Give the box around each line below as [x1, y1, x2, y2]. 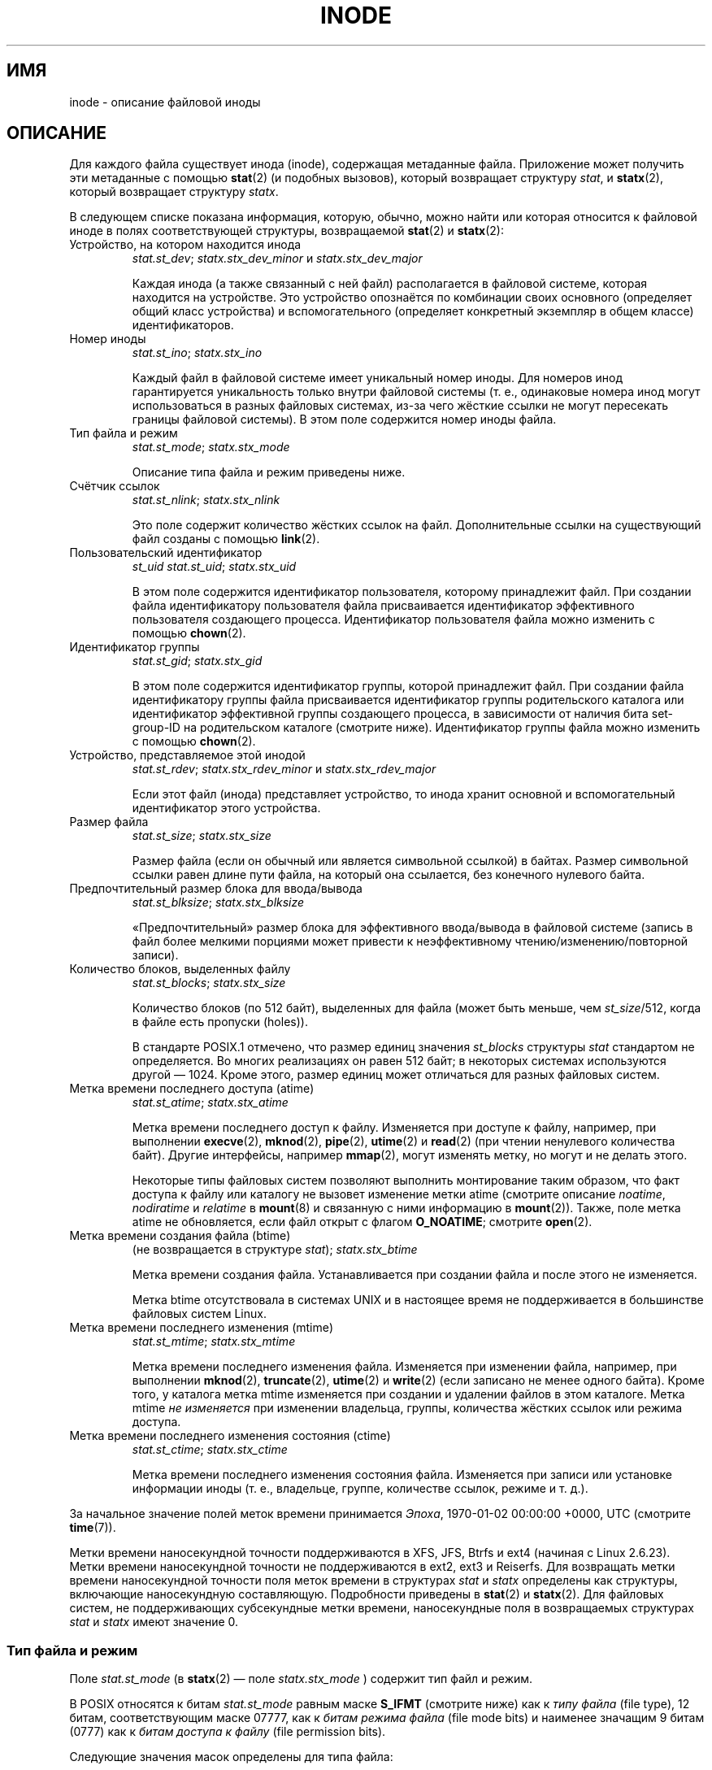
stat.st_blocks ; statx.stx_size [132, 976, 286, 990]
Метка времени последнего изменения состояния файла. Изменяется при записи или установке [132, 1468, 672, 1482]
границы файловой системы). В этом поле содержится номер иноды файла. [132, 412, 557, 427]
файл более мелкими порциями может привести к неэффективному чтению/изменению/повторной [132, 934, 688, 949]
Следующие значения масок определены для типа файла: [69, 1750, 393, 1764]
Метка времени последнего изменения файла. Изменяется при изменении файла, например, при [132, 1359, 677, 1374]
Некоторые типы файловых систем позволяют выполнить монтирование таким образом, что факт [132, 1173, 680, 1188]
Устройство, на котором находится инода [69, 237, 302, 252]
